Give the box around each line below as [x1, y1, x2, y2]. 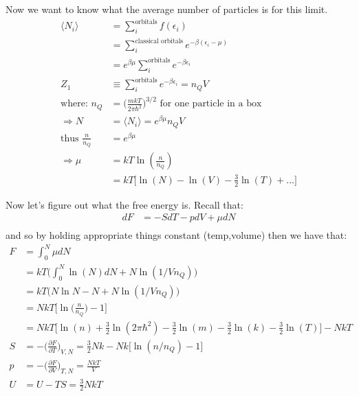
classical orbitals [135, 37, 184, 45]
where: [61, 99, 88, 109]
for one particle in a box [160, 99, 262, 109]
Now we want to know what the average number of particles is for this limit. [6, 2, 328, 16]
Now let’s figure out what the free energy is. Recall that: [6, 197, 243, 211]
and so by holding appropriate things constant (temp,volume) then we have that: [6, 228, 347, 242]
